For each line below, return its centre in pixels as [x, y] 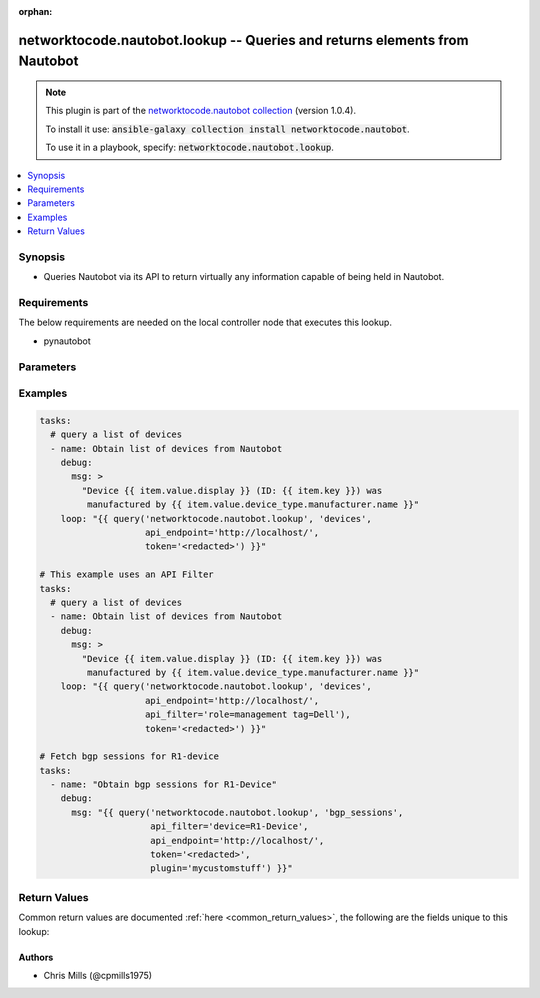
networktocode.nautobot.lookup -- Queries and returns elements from [243, 40]
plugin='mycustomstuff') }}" [222, 868]
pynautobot [67, 341]
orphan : [35, 11]
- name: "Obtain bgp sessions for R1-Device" [163, 784]
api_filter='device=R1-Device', [229, 826]
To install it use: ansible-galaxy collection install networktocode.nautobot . [227, 129]
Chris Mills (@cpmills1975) [98, 975]
